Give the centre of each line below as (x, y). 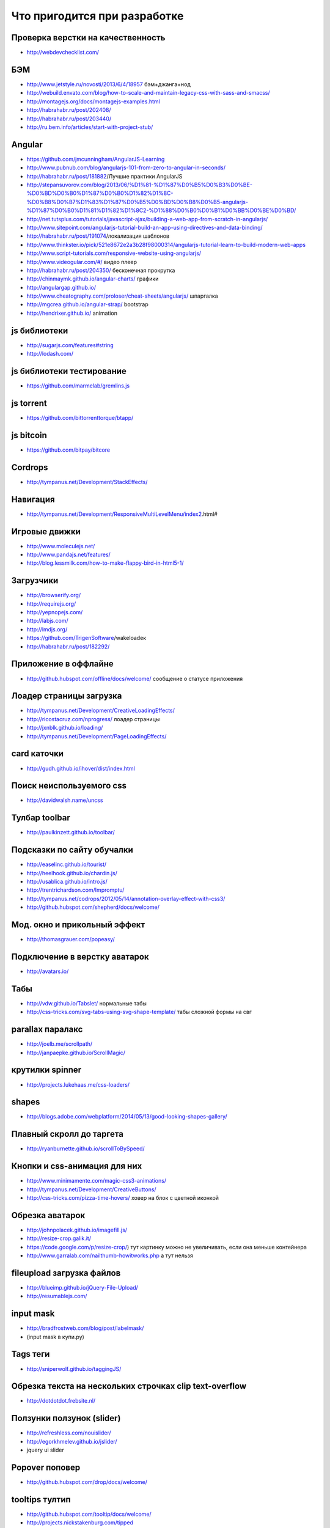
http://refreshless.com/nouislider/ (69, 1433)
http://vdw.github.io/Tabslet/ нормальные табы (86, 1003)
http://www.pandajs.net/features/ (69, 554)
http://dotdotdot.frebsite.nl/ (61, 1401)
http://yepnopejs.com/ (55, 612)
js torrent (29, 403)
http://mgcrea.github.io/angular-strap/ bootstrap (88, 304)
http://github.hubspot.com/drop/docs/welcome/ (87, 1482)
